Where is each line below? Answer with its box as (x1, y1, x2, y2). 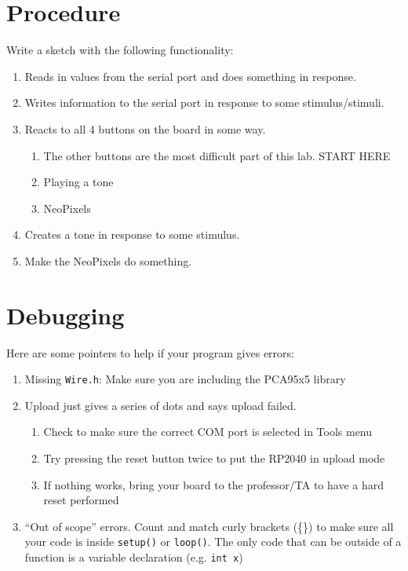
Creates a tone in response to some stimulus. (24, 226, 240, 243)
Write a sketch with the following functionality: (6, 42, 234, 58)
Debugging (6, 298, 125, 331)
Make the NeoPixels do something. (24, 252, 192, 269)
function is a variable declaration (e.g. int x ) (24, 549, 243, 566)
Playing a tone (43, 174, 114, 190)
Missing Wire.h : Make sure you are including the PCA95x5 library (24, 371, 346, 387)
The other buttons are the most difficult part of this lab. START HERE (43, 147, 391, 163)
